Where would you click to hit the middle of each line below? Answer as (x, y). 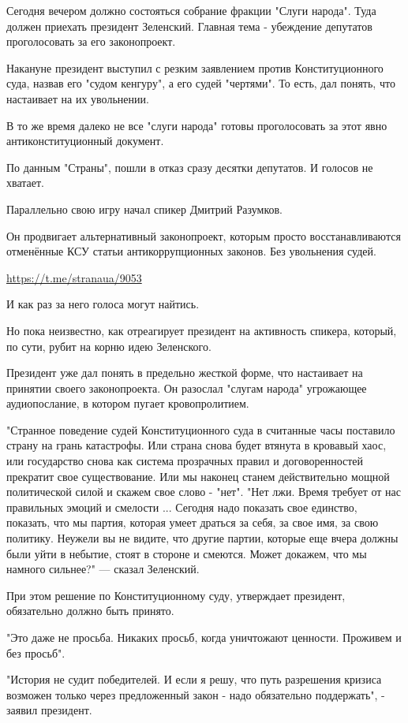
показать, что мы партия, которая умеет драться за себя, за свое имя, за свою (193, 522)
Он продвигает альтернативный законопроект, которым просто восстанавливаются (204, 235)
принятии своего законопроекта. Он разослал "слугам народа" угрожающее (187, 388)
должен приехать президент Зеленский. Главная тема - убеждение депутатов (189, 26)
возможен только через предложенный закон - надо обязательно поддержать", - (196, 694)
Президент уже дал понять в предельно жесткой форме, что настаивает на (185, 373)
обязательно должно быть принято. (90, 611)
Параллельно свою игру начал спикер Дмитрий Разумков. (144, 209)
